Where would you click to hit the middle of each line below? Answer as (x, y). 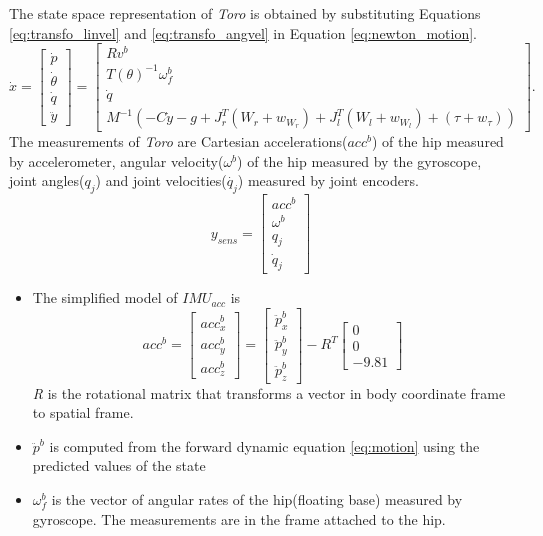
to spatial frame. (83, 412)
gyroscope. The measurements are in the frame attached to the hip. (239, 518)
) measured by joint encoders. (328, 180)
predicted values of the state (119, 465)
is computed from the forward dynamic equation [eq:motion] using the (264, 445)
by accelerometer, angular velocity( (116, 160)
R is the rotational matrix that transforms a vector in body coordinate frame (269, 392)
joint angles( (47, 180)
